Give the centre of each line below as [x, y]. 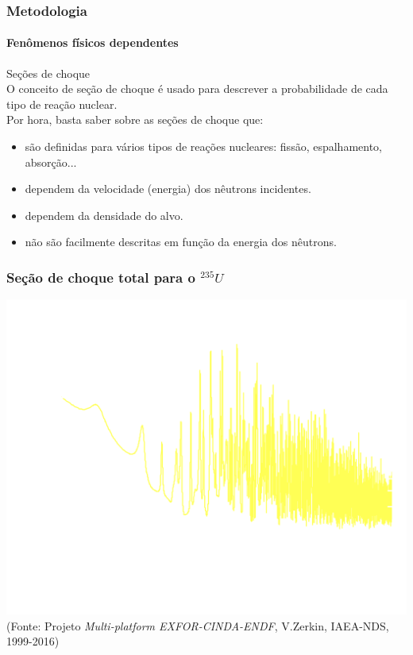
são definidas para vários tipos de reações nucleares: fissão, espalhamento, [203, 146]
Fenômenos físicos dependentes [93, 42]
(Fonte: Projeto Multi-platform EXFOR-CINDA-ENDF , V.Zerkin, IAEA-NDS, [198, 625]
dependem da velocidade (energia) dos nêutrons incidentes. [168, 189]
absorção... [51, 162]
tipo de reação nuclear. [62, 104]
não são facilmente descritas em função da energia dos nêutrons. [181, 242]
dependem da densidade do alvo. [104, 215]
